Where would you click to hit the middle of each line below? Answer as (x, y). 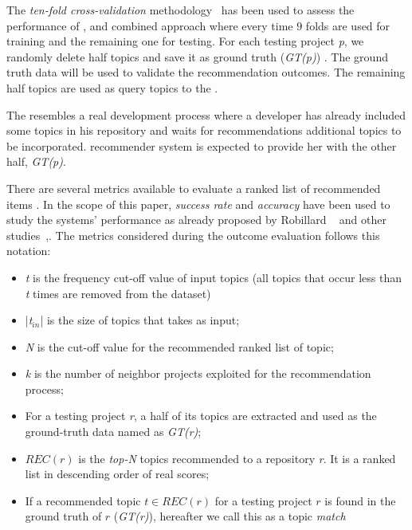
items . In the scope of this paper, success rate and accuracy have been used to (198, 204)
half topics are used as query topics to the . (112, 87)
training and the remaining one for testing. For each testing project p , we (185, 41)
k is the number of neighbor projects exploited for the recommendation (198, 373)
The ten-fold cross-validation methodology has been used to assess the (180, 10)
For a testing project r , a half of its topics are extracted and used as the (201, 416)
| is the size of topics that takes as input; (140, 320)
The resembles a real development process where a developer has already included (206, 114)
